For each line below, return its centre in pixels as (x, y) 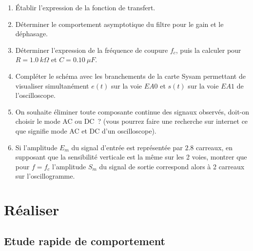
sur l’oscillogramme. (45, 176)
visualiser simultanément (52, 85)
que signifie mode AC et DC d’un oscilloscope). (86, 130)
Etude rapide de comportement (85, 240)
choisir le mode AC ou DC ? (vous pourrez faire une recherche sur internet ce (132, 121)
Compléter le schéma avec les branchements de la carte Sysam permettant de (130, 76)
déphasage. (31, 34)
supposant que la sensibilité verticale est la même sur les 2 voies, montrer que (131, 157)
